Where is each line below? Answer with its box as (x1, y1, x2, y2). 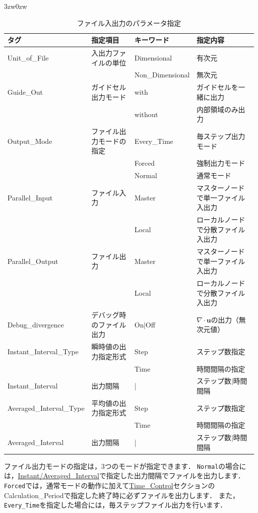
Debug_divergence (7, 319, 64, 329)
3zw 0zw (4, 1, 27, 11)
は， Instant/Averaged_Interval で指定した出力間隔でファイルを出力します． (4, 470, 245, 481)
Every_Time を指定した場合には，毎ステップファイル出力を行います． (4, 500, 227, 510)
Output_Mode (7, 135, 52, 146)
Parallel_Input (7, 192, 53, 202)
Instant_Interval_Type (7, 346, 79, 356)
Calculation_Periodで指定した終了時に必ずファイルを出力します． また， (4, 490, 240, 500)
